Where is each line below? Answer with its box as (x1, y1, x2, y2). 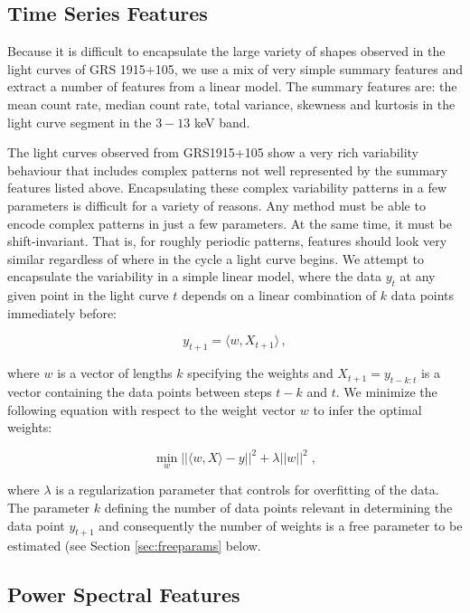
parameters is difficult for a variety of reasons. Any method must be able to (7, 195, 426, 214)
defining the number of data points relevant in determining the (104, 498, 453, 516)
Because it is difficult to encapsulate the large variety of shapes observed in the (7, 42, 446, 61)
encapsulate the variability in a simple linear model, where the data (7, 267, 382, 286)
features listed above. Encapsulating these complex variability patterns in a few (7, 178, 447, 197)
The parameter (7, 498, 90, 516)
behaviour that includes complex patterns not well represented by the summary (7, 160, 448, 179)
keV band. (194, 112, 250, 131)
